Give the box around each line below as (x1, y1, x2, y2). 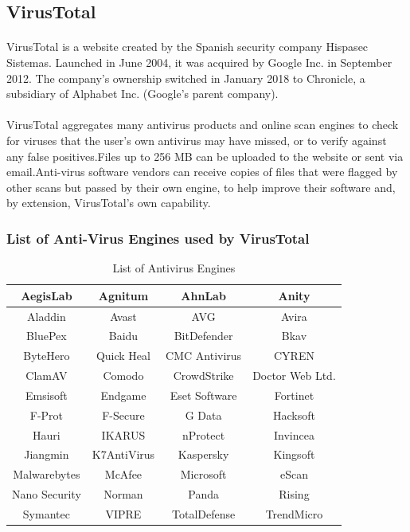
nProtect (182, 426, 225, 443)
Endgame (100, 386, 146, 403)
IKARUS (101, 426, 146, 443)
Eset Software (170, 386, 237, 403)
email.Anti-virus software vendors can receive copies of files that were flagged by (6, 163, 398, 180)
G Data (185, 406, 222, 423)
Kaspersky (178, 446, 229, 463)
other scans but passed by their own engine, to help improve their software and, (6, 178, 396, 195)
